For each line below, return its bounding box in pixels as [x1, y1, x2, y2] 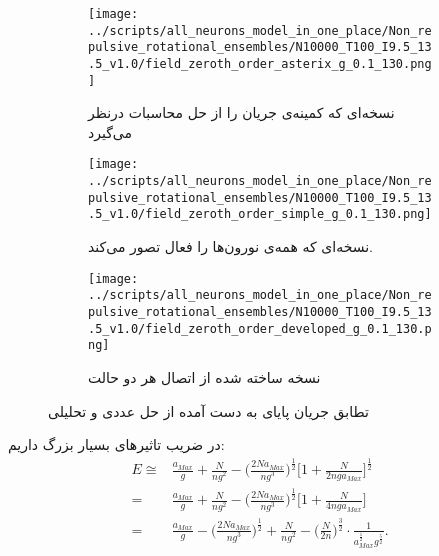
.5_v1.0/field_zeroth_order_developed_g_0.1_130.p [88, 321, 432, 336]
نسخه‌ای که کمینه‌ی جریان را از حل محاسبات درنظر [88, 102, 395, 123]
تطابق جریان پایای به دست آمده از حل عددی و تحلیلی [48, 400, 369, 421]
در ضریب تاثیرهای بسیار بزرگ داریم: [8, 434, 225, 455]
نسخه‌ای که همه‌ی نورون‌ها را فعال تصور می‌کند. [88, 236, 373, 257]
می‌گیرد [88, 121, 133, 142]
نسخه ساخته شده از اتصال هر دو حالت [88, 366, 321, 387]
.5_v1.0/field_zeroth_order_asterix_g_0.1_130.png [88, 56, 432, 71]
